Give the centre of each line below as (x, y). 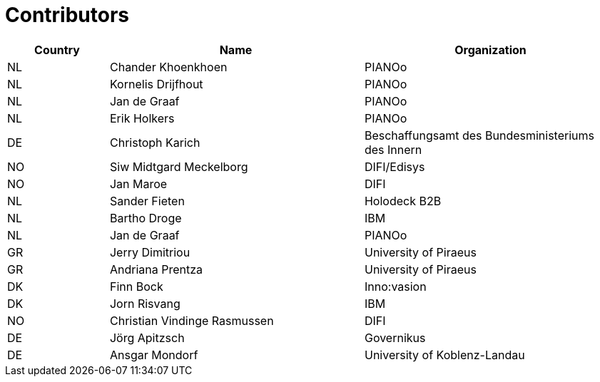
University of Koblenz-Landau (444, 355)
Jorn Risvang (145, 303)
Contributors (67, 15)
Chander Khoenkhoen (168, 67)
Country (57, 50)
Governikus (395, 337)
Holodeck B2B (403, 201)
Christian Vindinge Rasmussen (192, 320)
